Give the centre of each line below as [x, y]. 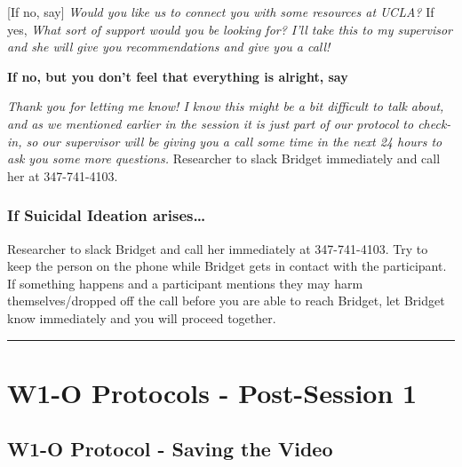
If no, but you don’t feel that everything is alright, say [178, 76]
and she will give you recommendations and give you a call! [169, 47]
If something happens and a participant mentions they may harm [185, 283]
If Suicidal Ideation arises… [107, 215]
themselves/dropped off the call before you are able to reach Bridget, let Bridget [226, 301]
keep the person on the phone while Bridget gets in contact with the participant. [227, 266]
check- [434, 123]
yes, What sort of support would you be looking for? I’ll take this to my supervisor [230, 29]
